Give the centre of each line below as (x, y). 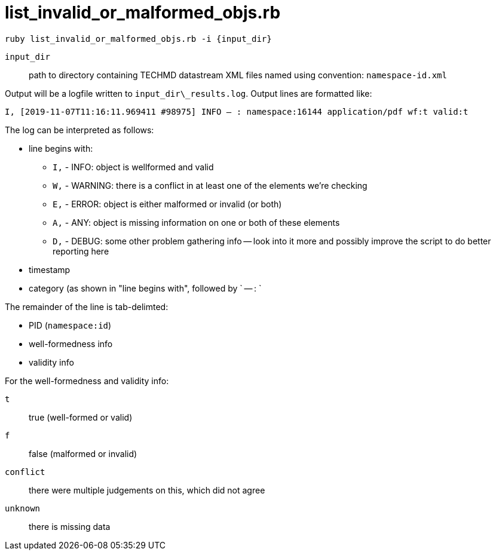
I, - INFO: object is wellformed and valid (133, 167)
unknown (23, 508)
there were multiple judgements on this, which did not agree (147, 490)
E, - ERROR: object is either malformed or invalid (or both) (167, 204)
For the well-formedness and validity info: (87, 381)
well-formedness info (71, 344)
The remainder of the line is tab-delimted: (87, 306)
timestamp (50, 269)
